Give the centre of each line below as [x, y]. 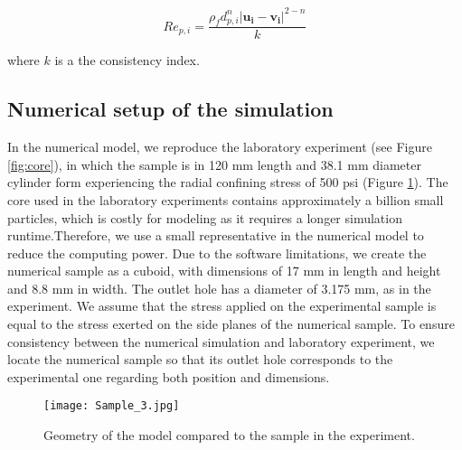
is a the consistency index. [127, 60]
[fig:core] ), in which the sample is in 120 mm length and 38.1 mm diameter [214, 164]
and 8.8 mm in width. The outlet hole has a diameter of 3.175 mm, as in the [219, 288]
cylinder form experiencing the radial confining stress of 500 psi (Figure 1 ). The [228, 182]
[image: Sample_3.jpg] [112, 406]
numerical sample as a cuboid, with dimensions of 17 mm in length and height [224, 271]
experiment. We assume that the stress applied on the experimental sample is [222, 306]
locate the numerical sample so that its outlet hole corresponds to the [200, 359]
